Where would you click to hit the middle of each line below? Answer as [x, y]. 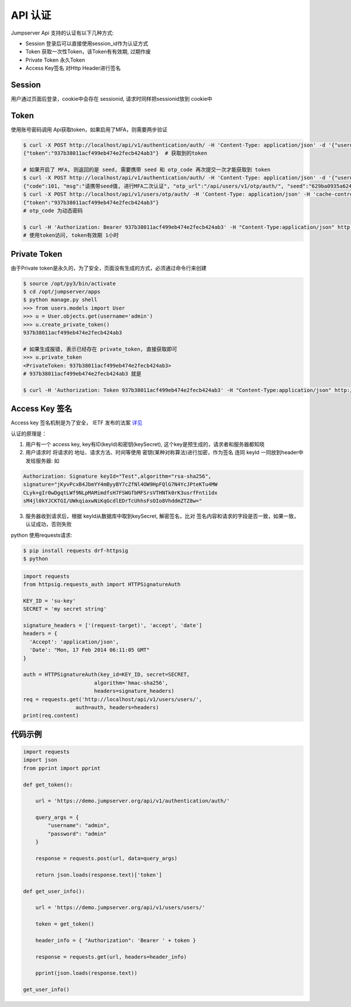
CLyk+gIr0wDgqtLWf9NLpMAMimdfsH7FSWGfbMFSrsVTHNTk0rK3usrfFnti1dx [120, 493]
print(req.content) [51, 716]
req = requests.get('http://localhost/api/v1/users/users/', [113, 699]
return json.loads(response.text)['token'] [99, 875]
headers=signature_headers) [134, 691]
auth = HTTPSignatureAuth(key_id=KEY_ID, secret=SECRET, [106, 675]
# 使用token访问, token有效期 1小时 [71, 235]
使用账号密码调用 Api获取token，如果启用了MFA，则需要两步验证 [89, 130]
